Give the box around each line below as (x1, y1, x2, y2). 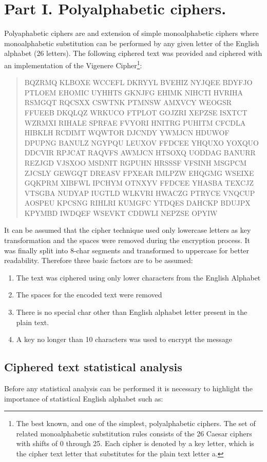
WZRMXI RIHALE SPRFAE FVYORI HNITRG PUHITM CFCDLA (24, 117, 246, 128)
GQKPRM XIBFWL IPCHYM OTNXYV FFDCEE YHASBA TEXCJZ (24, 177, 254, 188)
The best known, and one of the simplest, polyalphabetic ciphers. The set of (16, 418, 256, 429)
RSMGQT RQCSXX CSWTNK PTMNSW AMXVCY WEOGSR (24, 97, 232, 108)
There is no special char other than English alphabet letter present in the (16, 307, 247, 317)
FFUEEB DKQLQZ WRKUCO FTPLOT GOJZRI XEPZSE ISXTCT (24, 107, 247, 117)
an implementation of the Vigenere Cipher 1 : (4, 58, 142, 70)
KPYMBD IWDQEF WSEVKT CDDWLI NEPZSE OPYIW (24, 207, 218, 218)
